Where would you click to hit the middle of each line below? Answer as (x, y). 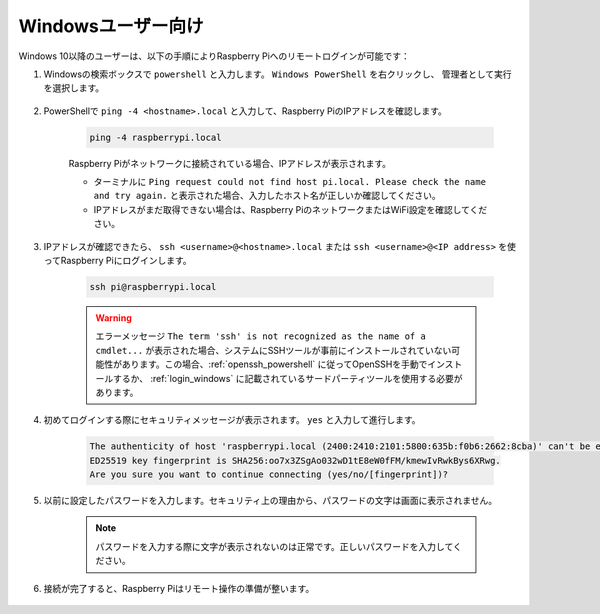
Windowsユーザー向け (111, 26)
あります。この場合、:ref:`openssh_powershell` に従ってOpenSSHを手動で (274, 364)
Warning (113, 318)
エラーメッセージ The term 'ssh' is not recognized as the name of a (261, 336)
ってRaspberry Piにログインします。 (117, 261)
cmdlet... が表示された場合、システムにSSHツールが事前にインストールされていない (273, 350)
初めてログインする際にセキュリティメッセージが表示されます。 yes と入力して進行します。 (232, 420)
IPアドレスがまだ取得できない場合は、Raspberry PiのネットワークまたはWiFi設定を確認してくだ (290, 209)
